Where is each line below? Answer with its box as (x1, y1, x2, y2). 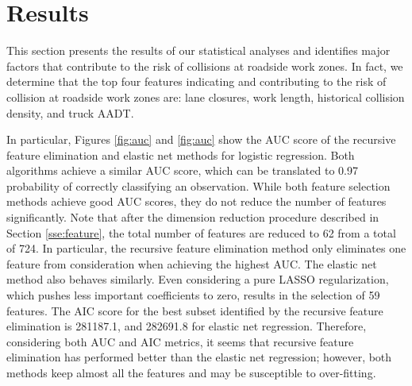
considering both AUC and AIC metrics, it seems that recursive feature (6, 333, 354, 349)
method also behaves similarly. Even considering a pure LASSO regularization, (6, 271, 389, 288)
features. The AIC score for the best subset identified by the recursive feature (6, 302, 383, 318)
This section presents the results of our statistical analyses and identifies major (6, 42, 391, 59)
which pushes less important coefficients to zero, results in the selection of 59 (6, 287, 380, 303)
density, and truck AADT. (6, 104, 134, 121)
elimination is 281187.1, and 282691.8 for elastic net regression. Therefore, (6, 318, 367, 334)
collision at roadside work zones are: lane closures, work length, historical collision (6, 88, 405, 105)
